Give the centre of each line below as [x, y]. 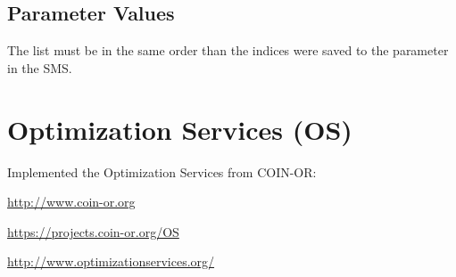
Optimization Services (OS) [180, 129]
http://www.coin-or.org [71, 202]
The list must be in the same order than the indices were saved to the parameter [228, 50]
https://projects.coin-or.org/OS [93, 231]
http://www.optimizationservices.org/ [111, 261]
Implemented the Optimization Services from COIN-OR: [162, 171]
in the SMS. [40, 67]
